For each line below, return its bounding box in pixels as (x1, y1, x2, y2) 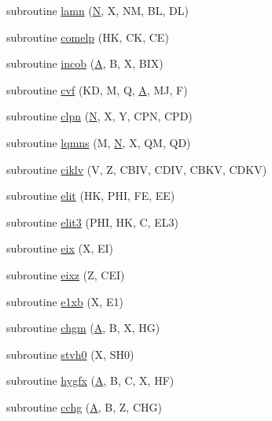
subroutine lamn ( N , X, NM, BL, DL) (6, 2, 189, 18)
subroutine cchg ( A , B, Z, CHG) (6, 398, 162, 415)
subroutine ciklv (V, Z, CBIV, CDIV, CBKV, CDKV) (6, 161, 267, 177)
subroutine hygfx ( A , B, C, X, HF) (6, 372, 175, 389)
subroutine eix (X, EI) (6, 240, 114, 257)
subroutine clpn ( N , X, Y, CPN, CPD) (6, 108, 193, 124)
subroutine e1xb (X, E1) (6, 293, 123, 309)
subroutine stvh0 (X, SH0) (6, 345, 134, 362)
